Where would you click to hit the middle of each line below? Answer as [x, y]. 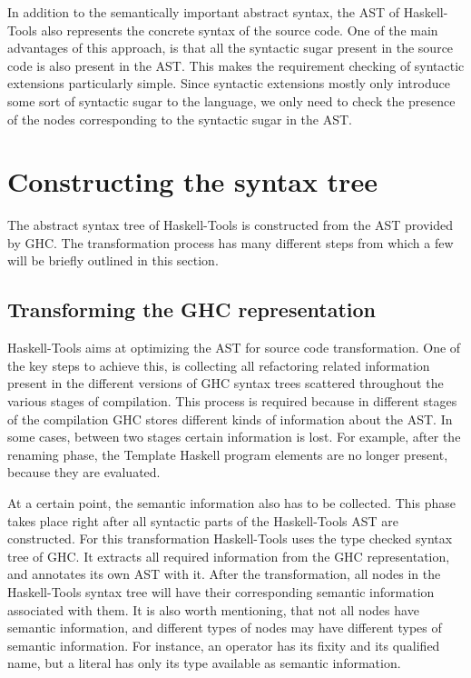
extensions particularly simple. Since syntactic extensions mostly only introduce [229, 83]
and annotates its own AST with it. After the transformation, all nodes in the [224, 574]
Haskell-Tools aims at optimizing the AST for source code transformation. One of [234, 348]
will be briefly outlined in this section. [113, 260]
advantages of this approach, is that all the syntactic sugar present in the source [231, 48]
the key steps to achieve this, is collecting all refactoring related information [219, 365]
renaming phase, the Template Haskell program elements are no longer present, [228, 454]
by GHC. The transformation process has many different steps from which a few [231, 242]
